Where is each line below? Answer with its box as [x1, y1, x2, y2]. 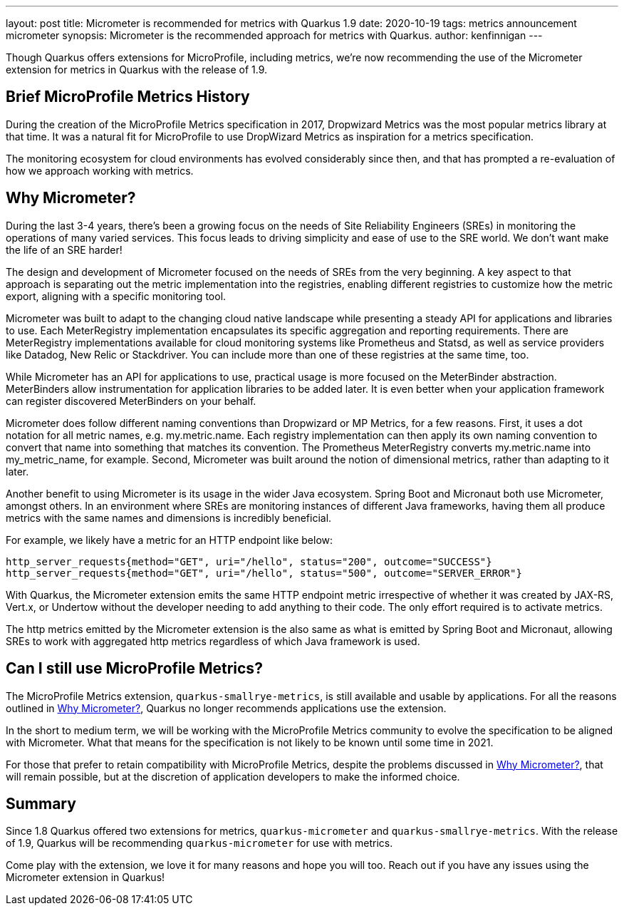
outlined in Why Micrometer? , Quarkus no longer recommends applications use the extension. [6, 701, 447, 714]
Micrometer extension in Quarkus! [6, 871, 165, 884]
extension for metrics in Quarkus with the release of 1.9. [6, 63, 268, 76]
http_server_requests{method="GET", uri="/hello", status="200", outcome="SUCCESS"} [6, 555, 492, 567]
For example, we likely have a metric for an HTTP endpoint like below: [6, 533, 333, 546]
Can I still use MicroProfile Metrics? [6, 659, 263, 678]
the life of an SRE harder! [6, 243, 123, 256]
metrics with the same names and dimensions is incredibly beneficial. [6, 511, 332, 524]
